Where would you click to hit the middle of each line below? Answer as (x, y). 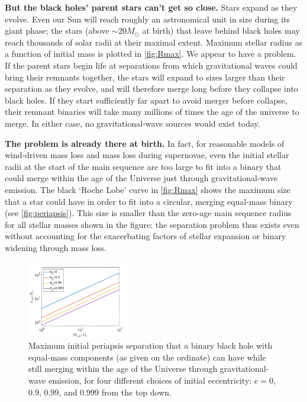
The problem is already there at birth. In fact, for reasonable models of (145, 143)
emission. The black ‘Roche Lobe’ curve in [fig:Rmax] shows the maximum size (148, 189)
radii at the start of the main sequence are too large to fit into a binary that (143, 166)
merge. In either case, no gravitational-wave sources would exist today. (133, 123)
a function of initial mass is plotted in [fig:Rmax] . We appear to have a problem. (151, 54)
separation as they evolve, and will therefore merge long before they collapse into (151, 89)
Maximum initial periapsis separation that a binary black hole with (151, 345)
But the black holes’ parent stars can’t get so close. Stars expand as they (151, 7)
